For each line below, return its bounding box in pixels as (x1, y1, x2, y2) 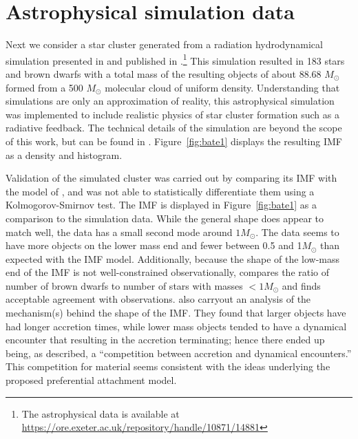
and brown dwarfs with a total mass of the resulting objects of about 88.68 (6, 66, 322, 81)
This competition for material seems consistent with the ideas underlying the (6, 359, 330, 374)
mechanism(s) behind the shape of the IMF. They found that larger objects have (6, 306, 346, 320)
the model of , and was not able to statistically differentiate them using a (6, 184, 315, 198)
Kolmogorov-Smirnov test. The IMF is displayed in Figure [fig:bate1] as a (6, 197, 317, 212)
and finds (282, 278, 321, 292)
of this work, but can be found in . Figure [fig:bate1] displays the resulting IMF (6, 133, 342, 148)
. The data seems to (255, 224, 339, 239)
